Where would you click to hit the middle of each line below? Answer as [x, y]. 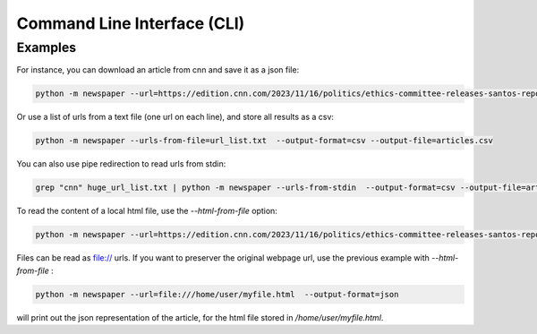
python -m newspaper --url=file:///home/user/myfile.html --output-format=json [217, 294]
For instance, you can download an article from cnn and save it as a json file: [158, 70]
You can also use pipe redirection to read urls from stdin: [121, 164]
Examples [47, 47]
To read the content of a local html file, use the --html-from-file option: [147, 211]
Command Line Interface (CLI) [131, 23]
